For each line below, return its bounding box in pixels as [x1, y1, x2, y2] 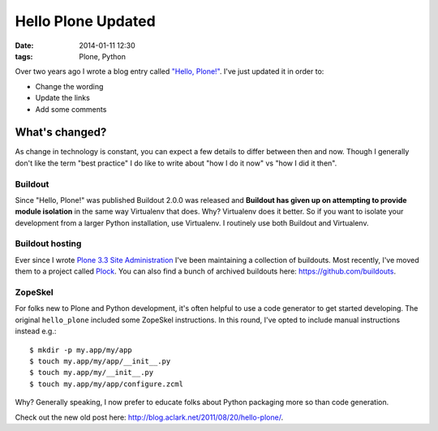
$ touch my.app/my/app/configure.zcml [29, 379, 184, 389]
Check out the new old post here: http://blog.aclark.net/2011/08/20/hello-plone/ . [15, 412, 284, 422]
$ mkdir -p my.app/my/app [29, 345, 133, 355]
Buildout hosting [15, 238, 82, 249]
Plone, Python [79, 51, 126, 61]
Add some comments [35, 104, 107, 114]
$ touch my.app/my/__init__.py [29, 368, 154, 377]
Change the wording [35, 81, 104, 91]
